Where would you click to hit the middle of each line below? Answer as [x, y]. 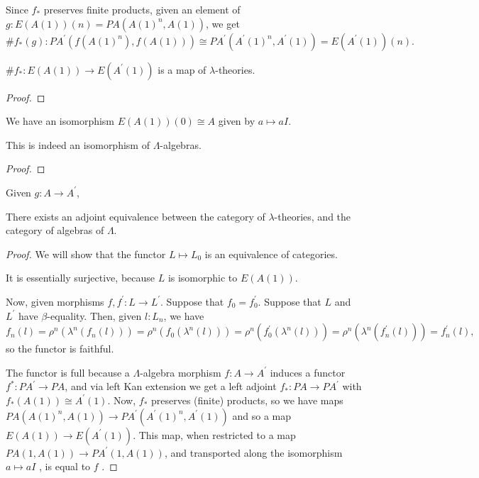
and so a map [262, 415]
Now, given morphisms [55, 301]
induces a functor [308, 372]
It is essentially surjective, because [80, 278]
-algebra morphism [181, 372]
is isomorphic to [203, 278]
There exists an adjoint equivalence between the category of [136, 216]
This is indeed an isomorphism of [78, 144]
